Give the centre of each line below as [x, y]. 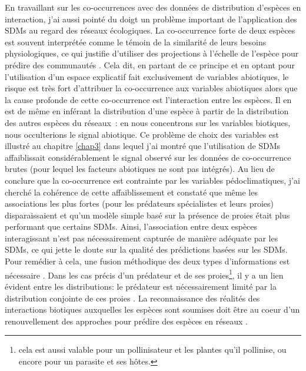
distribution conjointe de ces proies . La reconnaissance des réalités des [132, 298]
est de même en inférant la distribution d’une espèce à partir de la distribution [147, 111]
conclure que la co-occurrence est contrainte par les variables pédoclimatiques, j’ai [152, 180]
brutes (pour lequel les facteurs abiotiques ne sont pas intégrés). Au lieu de [140, 169]
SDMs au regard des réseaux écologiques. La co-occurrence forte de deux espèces [150, 30]
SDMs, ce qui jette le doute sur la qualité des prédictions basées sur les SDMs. [146, 249]
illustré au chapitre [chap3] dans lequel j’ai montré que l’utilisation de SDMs [143, 146]
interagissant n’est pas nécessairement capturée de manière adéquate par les [142, 238]
